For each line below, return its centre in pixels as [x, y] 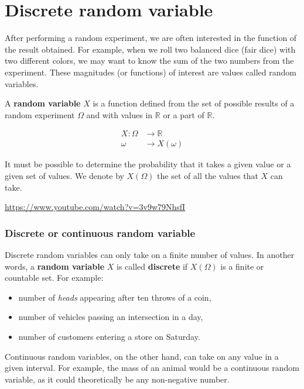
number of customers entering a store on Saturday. [109, 336]
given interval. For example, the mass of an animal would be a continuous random [152, 368]
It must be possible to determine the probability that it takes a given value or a [148, 164]
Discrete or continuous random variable [100, 233]
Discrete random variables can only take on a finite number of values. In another [150, 254]
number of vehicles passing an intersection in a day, [111, 317]
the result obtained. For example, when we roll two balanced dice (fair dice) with [150, 49]
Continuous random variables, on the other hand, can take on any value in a [142, 356]
